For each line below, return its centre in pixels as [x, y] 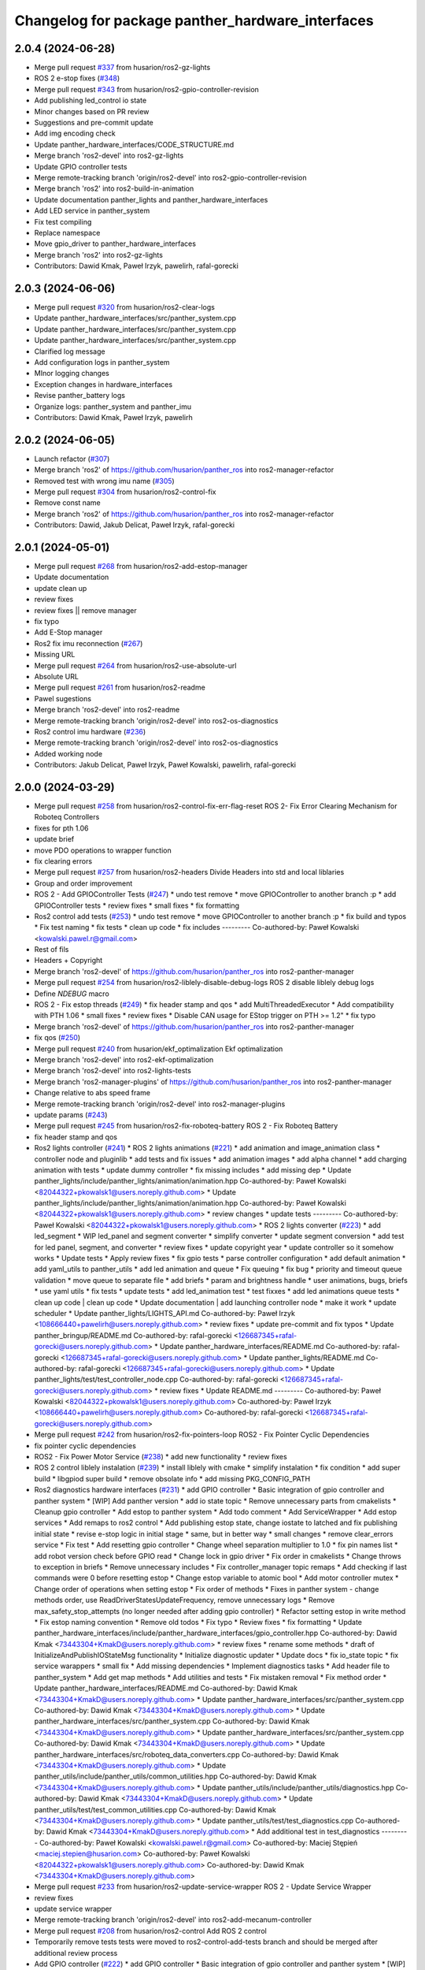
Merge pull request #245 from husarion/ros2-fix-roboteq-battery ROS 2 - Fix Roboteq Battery [186, 1126]
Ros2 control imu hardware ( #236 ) [90, 731]
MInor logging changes [72, 374]
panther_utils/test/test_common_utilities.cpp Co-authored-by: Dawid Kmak [155, 1809]
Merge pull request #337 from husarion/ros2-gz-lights [122, 68]
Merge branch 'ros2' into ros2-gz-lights [98, 255]
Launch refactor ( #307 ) [72, 459]
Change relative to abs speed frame [92, 1093]
